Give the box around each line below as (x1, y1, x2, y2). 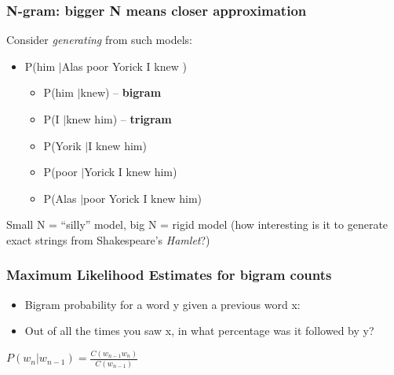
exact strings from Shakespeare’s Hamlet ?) (6, 231, 210, 248)
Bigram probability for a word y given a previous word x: (24, 296, 301, 312)
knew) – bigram (80, 84, 162, 101)
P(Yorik (43, 137, 82, 153)
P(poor (43, 164, 78, 180)
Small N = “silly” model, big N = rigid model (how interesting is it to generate (6, 216, 389, 233)
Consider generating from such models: (6, 31, 192, 48)
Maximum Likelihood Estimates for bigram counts (6, 265, 332, 285)
